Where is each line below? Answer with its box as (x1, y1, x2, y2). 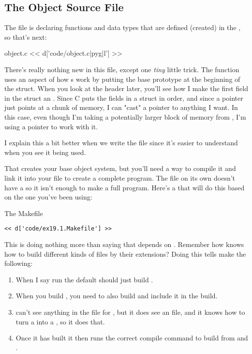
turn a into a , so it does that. (15, 316, 105, 326)
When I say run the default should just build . (15, 274, 153, 284)
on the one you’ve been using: (4, 192, 92, 202)
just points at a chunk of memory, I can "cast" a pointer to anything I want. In (4, 102, 238, 112)
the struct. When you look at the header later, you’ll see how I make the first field (4, 83, 248, 93)
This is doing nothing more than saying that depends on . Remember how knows (4, 239, 244, 249)
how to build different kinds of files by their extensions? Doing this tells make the (4, 248, 246, 259)
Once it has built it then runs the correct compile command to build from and (15, 333, 248, 343)
